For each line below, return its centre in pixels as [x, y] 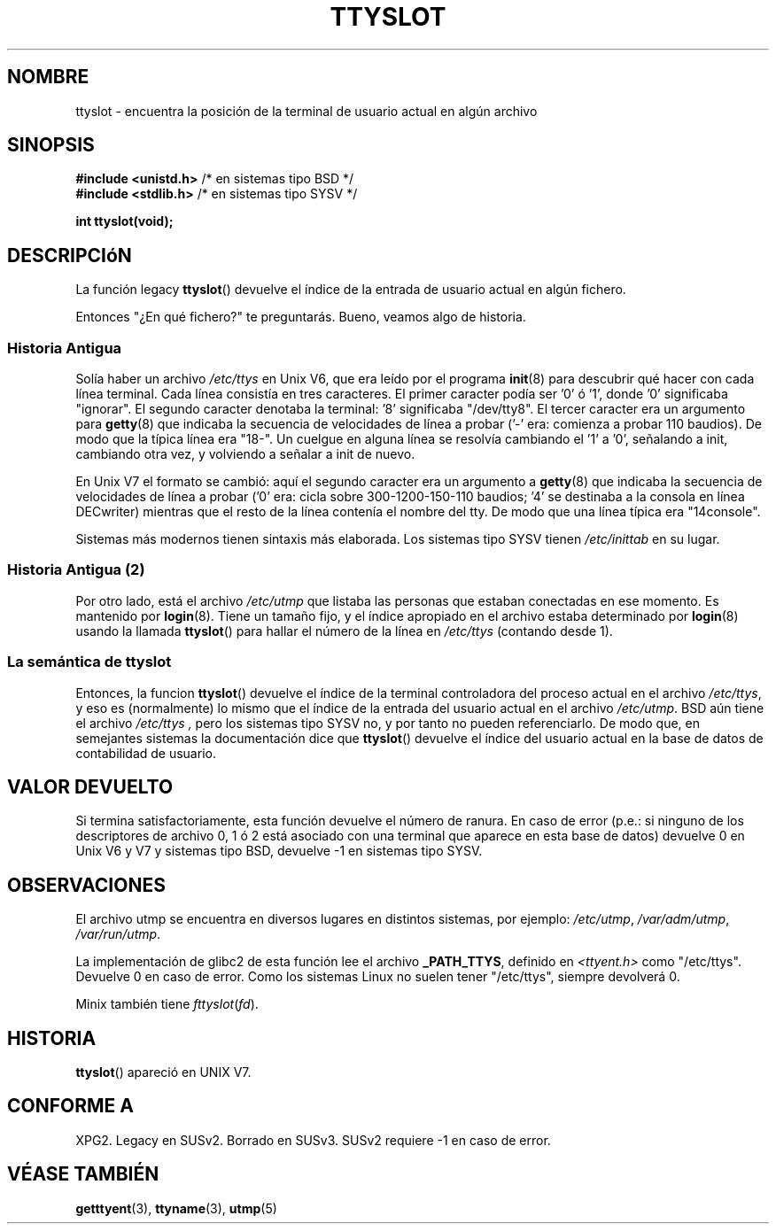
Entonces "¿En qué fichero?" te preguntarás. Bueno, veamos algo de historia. [301, 317]
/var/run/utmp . [118, 934]
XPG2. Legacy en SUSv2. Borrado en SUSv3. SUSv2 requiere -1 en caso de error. [313, 1140]
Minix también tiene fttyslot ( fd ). [167, 1004]
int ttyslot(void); [124, 221]
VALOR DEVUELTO [90, 786]
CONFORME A [70, 1106]
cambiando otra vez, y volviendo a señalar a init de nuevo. [245, 454]
